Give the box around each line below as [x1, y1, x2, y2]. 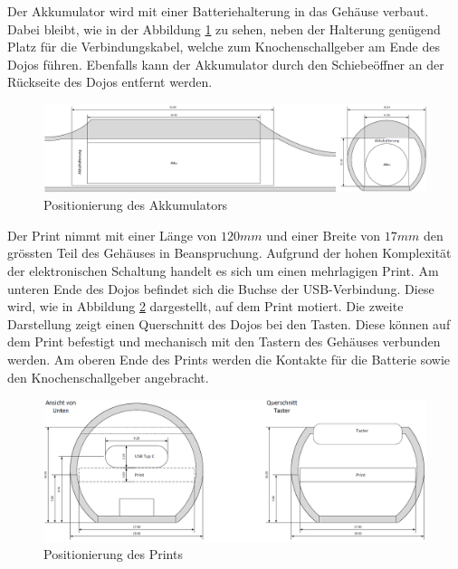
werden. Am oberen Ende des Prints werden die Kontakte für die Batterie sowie [7, 350, 451, 369]
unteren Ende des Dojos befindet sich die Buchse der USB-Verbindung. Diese [7, 279, 434, 298]
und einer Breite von [266, 225, 381, 244]
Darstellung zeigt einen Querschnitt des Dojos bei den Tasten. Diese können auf [7, 314, 451, 333]
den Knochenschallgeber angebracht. [7, 367, 209, 386]
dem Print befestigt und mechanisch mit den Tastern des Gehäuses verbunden [7, 332, 441, 351]
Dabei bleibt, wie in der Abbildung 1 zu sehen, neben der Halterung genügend [7, 19, 441, 38]
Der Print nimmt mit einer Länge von [7, 225, 217, 244]
